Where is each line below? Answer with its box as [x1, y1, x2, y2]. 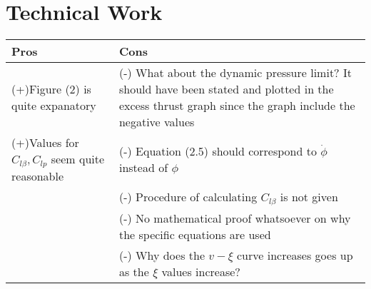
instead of [118, 159, 168, 176]
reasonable [11, 168, 64, 185]
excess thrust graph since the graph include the [118, 97, 355, 114]
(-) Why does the [118, 247, 205, 263]
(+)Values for [11, 134, 79, 151]
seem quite [51, 151, 105, 168]
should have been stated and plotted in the [118, 81, 334, 98]
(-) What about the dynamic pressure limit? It [118, 64, 352, 81]
